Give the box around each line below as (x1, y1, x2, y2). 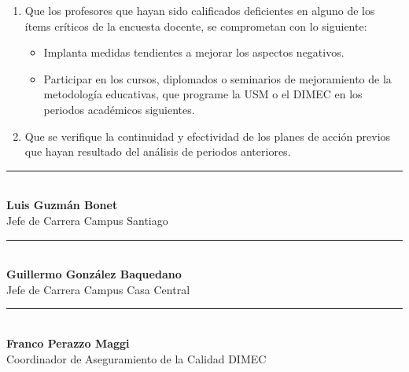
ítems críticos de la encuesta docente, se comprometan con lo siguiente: (24, 17, 367, 34)
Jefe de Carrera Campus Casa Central (6, 281, 190, 297)
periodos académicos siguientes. (43, 101, 195, 117)
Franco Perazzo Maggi (6, 334, 130, 351)
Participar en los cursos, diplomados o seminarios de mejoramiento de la (43, 70, 392, 87)
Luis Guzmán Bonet (6, 197, 118, 213)
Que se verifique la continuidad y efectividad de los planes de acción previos (24, 127, 391, 144)
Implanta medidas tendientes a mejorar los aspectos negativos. (43, 44, 345, 61)
